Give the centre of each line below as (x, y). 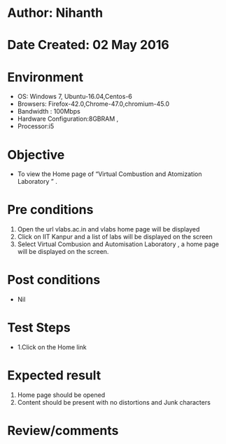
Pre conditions (50, 210)
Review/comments (63, 431)
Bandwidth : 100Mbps (49, 112)
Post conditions (54, 280)
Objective (36, 155)
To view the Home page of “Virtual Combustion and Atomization (110, 174)
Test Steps (39, 328)
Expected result (54, 376)
